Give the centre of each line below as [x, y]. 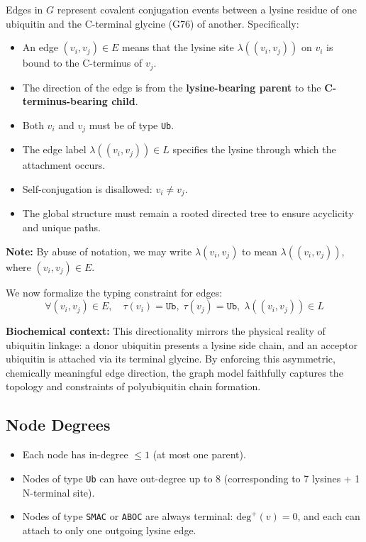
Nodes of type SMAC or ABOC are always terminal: [128, 516]
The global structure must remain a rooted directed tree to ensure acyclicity [188, 213]
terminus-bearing [65, 101]
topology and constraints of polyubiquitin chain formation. [133, 386]
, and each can [329, 516]
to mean [260, 251]
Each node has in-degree [75, 454]
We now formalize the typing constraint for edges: [114, 292]
